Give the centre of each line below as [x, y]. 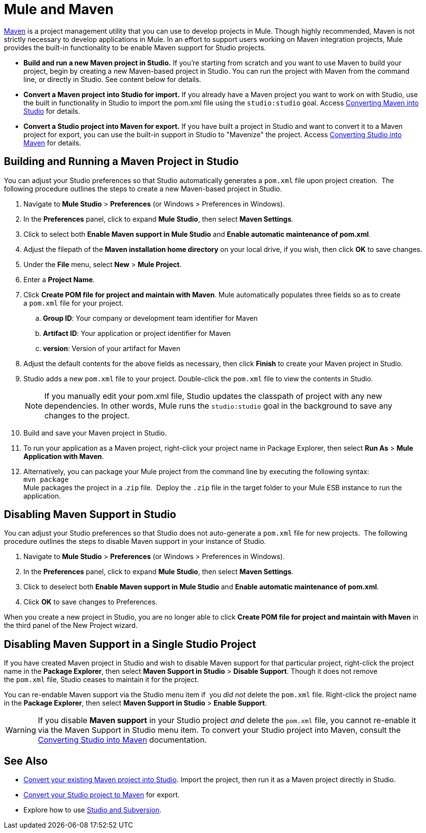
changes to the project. [87, 415]
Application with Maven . [64, 456]
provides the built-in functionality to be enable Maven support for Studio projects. [135, 47]
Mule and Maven [59, 9]
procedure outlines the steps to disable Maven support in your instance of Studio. [135, 541]
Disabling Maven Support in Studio [90, 515]
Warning [21, 730]
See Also [26, 761]
